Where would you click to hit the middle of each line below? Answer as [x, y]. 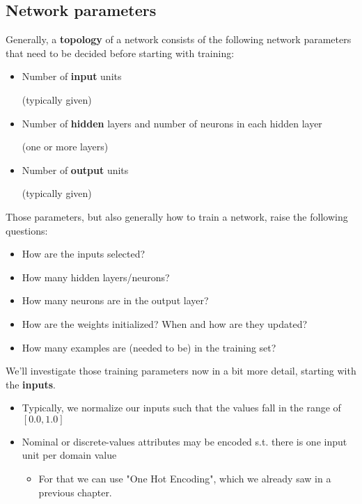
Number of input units [72, 76]
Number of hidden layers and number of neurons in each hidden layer [172, 123]
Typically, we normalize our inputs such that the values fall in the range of [181, 408]
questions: [27, 230]
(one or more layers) [65, 147]
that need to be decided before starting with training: [120, 53]
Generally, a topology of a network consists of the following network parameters [179, 39]
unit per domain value [69, 455]
